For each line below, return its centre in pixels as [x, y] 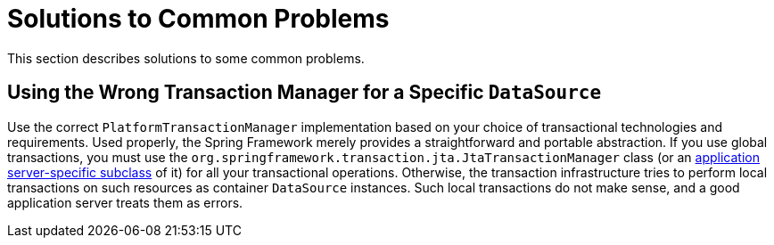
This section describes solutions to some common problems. [186, 58]
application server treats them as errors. [125, 202]
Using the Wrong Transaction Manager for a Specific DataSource [305, 93]
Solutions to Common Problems [198, 19]
